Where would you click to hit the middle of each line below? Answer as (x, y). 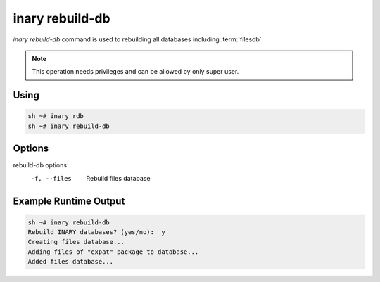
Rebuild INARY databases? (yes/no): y (96, 232)
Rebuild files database (118, 178)
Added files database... (71, 262)
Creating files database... (76, 242)
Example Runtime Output (69, 201)
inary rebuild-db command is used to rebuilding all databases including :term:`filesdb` (137, 39)
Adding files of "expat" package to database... (113, 252)
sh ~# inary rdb (56, 116)
